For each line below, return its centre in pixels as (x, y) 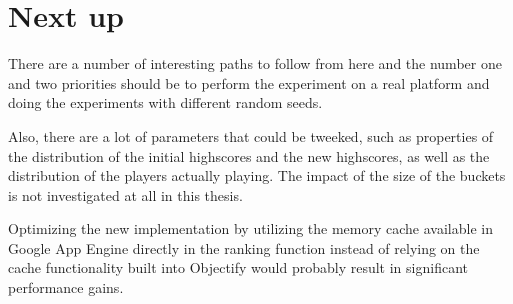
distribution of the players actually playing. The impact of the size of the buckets (257, 175)
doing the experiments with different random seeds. (165, 102)
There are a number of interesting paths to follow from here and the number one (255, 63)
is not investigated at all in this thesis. (125, 194)
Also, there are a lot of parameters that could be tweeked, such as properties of (251, 135)
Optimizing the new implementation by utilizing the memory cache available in (250, 228)
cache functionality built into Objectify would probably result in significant (238, 267)
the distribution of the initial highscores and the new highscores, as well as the (249, 155)
